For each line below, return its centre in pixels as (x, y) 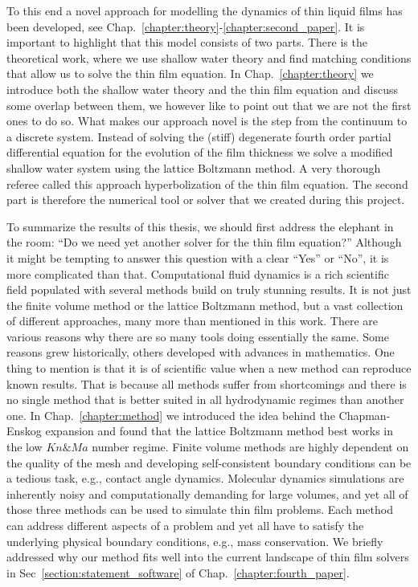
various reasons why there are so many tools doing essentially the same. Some (198, 336)
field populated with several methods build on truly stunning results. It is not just (209, 289)
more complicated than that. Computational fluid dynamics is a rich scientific (198, 273)
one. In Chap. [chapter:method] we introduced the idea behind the (171, 415)
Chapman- (365, 415)
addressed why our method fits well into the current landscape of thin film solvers (208, 557)
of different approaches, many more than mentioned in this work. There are (192, 321)
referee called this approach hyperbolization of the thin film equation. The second (207, 183)
